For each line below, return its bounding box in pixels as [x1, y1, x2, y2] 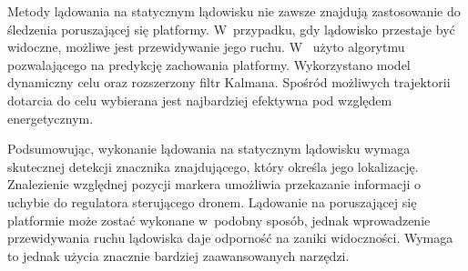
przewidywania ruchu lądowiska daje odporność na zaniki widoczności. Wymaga [7, 228, 453, 247]
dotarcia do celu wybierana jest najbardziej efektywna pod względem [7, 90, 392, 109]
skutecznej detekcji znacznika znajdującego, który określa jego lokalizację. [7, 156, 419, 176]
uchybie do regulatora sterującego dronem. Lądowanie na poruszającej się [7, 192, 417, 211]
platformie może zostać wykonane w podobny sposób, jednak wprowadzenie [7, 210, 431, 229]
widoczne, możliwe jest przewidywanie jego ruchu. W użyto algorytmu [7, 37, 405, 56]
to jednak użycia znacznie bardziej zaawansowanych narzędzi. [7, 246, 350, 265]
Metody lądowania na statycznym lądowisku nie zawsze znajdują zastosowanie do [7, 2, 461, 20]
